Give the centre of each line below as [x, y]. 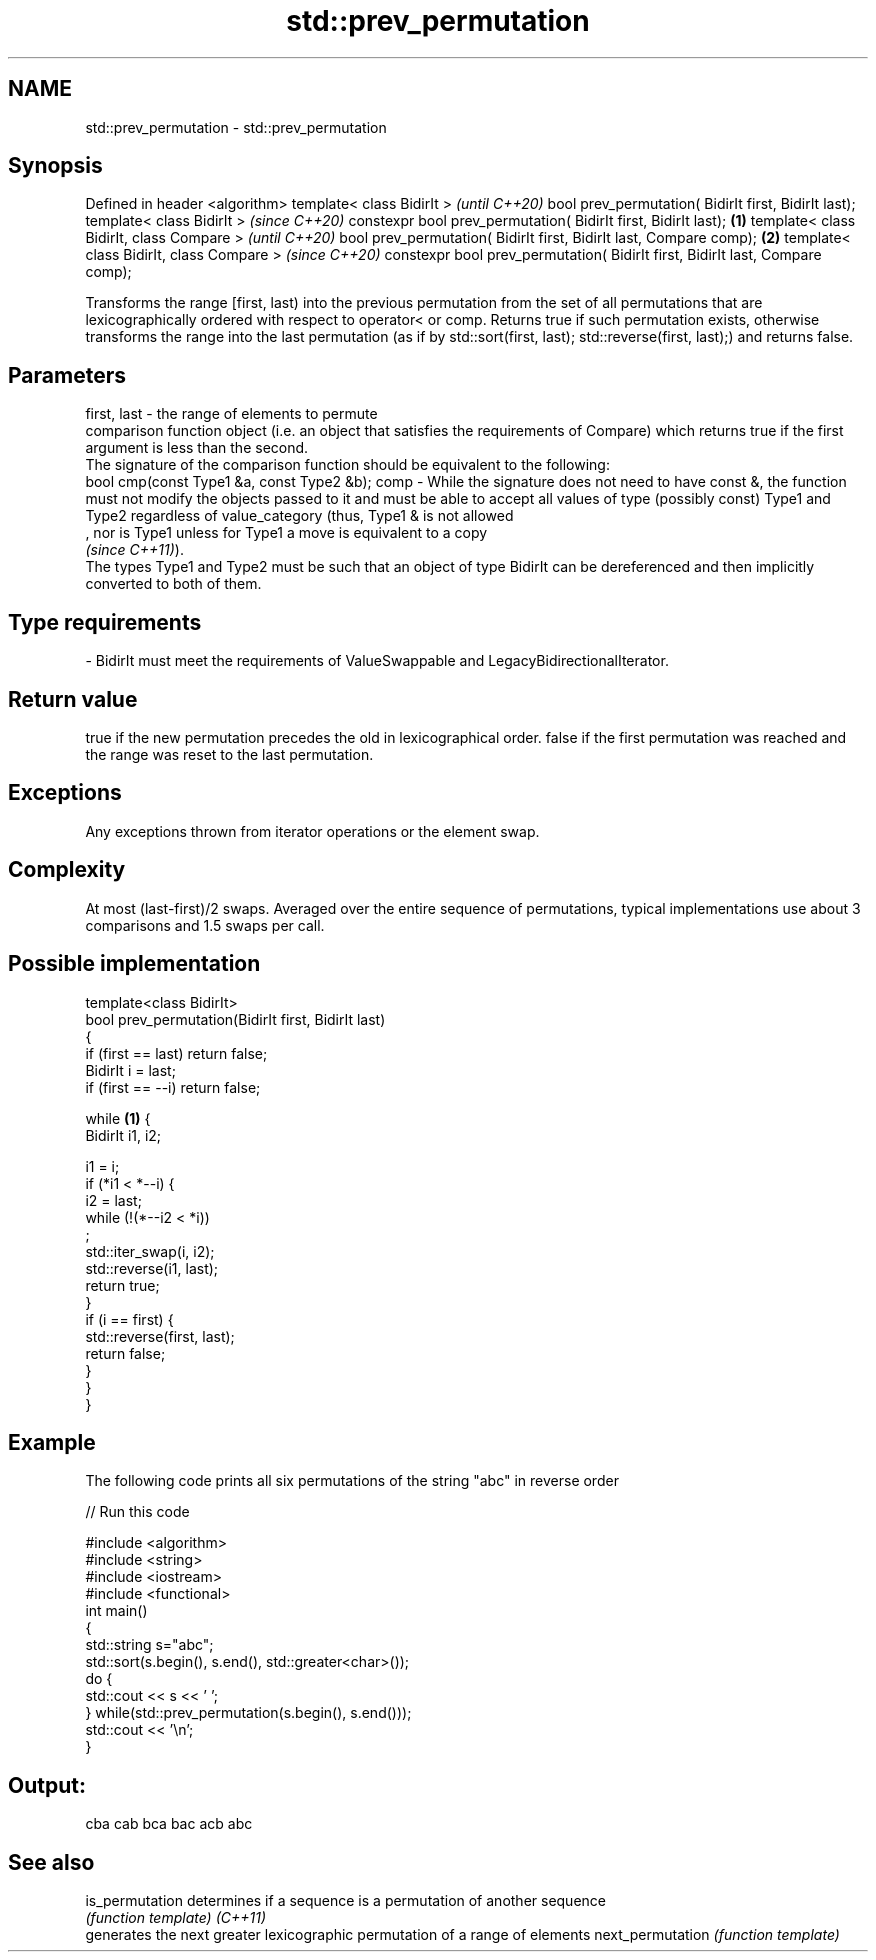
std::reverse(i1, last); [152, 1268]
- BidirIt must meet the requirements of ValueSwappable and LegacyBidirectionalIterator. [377, 661]
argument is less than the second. [197, 448]
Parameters [67, 375]
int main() [116, 1611]
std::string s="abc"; [149, 1645]
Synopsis [55, 166]
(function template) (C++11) [176, 1918]
